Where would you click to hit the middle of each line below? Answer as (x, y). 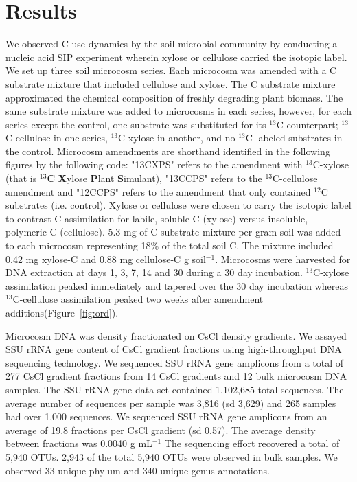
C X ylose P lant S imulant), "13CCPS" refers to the (154, 178)
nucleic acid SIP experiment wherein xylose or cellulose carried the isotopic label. (176, 57)
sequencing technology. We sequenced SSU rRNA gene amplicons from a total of (175, 362)
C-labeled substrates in (294, 138)
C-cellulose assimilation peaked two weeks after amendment (138, 299)
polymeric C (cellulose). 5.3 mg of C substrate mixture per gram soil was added (173, 232)
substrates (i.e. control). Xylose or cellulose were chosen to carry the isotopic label (178, 205)
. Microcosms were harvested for (283, 259)
